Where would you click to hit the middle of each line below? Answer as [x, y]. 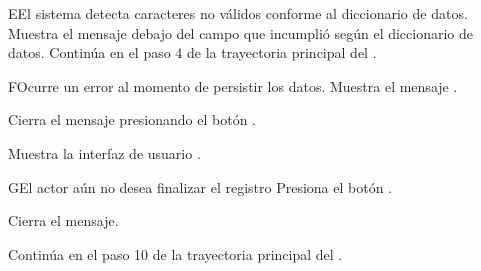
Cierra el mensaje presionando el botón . [132, 119]
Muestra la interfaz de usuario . [104, 152]
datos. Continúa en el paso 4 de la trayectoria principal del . [192, 52]
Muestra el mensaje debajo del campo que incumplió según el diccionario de [241, 32]
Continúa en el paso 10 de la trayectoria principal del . [175, 253]
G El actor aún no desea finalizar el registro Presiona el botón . [200, 186]
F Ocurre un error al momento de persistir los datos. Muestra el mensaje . [233, 85]
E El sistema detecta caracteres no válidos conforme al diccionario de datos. [238, 13]
